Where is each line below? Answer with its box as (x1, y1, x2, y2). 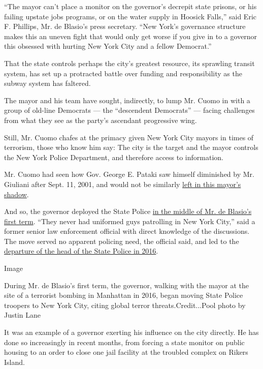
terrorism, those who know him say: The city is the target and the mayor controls (4, 142, 258, 152)
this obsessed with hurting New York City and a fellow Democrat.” (4, 41, 212, 51)
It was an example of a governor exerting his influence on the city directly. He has (4, 327, 259, 337)
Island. (4, 356, 25, 367)
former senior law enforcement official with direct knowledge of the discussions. (4, 226, 250, 236)
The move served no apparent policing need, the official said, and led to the (4, 235, 239, 246)
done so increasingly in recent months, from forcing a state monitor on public (4, 336, 245, 347)
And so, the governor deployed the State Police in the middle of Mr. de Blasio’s (4, 206, 252, 217)
